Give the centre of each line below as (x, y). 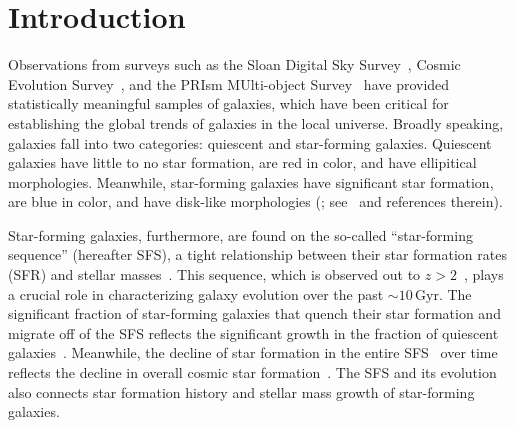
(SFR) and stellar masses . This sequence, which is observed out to (214, 274)
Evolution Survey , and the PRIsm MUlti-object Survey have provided (229, 83)
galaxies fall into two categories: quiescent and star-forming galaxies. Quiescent (250, 142)
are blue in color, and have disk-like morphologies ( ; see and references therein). (255, 201)
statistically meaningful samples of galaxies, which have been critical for (228, 103)
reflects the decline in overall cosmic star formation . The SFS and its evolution (252, 372)
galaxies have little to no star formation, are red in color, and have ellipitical (242, 162)
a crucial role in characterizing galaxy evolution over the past (196, 293)
